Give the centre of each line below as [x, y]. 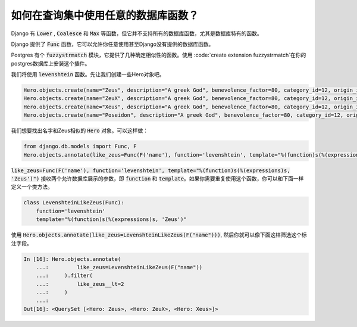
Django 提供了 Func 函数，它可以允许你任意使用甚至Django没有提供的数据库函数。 [112, 44]
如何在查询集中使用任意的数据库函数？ [105, 15]
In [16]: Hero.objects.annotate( [72, 259]
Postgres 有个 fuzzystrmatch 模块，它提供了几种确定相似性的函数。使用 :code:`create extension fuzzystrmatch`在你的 [159, 55]
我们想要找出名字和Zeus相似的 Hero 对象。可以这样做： [80, 130]
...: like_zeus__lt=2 [80, 284]
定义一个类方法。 [32, 187]
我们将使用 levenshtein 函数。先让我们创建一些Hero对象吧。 [88, 74]
